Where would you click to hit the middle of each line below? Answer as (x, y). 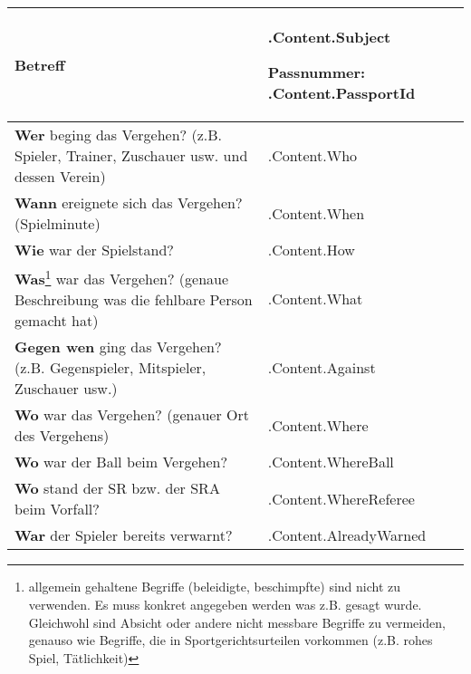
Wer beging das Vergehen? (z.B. (118, 135)
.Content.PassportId (341, 93)
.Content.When (316, 213)
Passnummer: (317, 72)
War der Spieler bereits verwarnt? (124, 535)
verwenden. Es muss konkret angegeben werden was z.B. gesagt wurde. (225, 604)
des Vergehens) (62, 436)
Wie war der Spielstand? (94, 250)
